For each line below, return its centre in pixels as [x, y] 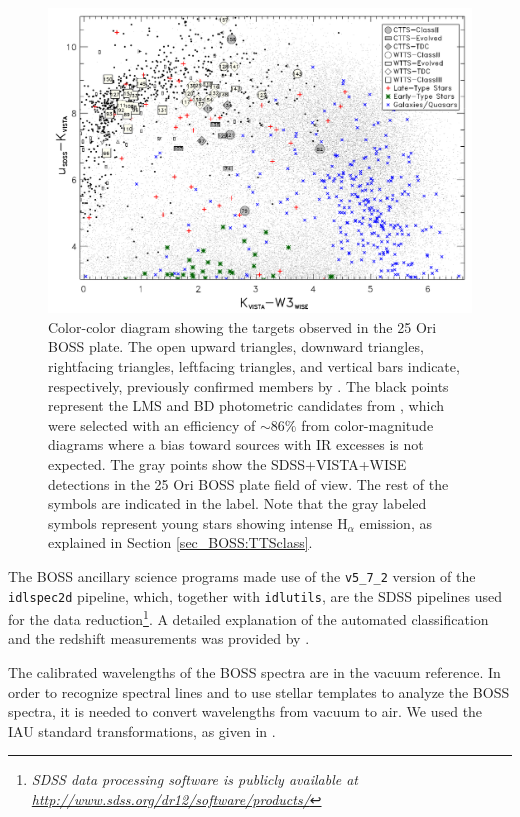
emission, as [395, 522]
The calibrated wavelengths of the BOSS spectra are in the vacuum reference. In [254, 672]
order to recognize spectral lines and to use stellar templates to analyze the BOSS [259, 691]
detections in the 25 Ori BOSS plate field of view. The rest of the [248, 483]
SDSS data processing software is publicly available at [194, 779]
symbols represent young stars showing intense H [198, 522]
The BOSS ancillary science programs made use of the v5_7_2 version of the [242, 575]
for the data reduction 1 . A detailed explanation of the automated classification [248, 617]
